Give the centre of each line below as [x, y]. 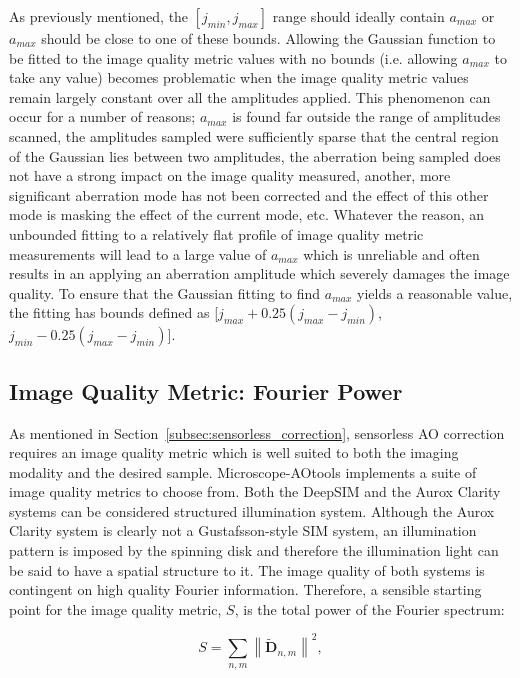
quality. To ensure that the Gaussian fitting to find [165, 292]
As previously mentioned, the [99, 16]
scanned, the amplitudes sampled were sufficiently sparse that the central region [254, 135]
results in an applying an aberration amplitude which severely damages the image [259, 273]
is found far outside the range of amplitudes [366, 116]
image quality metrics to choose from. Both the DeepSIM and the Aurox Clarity [255, 491]
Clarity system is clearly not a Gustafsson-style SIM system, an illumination [243, 530]
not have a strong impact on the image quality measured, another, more [230, 175]
